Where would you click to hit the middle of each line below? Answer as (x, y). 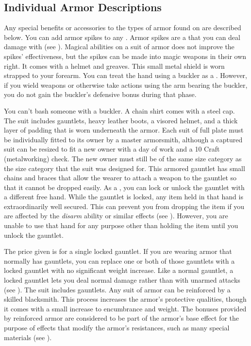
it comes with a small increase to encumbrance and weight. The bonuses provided (125, 308)
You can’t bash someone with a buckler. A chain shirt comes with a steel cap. (119, 110)
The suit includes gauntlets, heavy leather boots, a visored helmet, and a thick (121, 120)
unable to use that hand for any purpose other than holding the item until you (121, 225)
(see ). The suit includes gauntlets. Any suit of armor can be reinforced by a (117, 289)
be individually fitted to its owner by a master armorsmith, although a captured (123, 139)
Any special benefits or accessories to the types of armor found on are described (123, 28)
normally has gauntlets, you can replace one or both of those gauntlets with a (119, 260)
